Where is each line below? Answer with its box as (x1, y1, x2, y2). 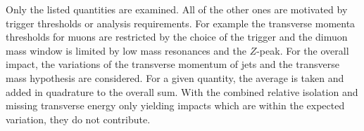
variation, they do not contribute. (6, 111, 151, 126)
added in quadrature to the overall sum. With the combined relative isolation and (6, 84, 358, 99)
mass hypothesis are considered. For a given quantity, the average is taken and (6, 70, 344, 85)
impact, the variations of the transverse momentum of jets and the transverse (6, 57, 339, 71)
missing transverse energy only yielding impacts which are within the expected (6, 98, 345, 113)
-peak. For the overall (256, 43, 349, 57)
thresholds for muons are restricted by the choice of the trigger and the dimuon (6, 29, 348, 44)
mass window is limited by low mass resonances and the (6, 43, 246, 57)
